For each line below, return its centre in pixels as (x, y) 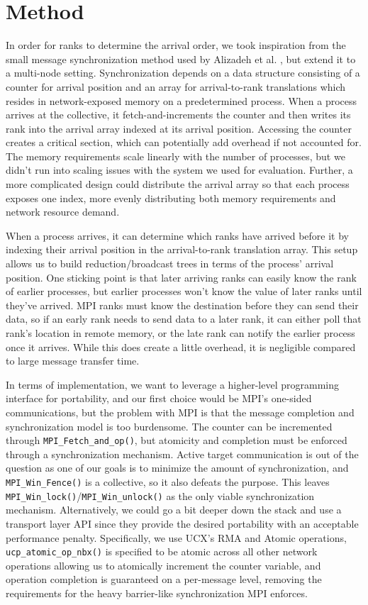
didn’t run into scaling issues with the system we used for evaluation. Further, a (179, 170)
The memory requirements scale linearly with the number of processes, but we (175, 156)
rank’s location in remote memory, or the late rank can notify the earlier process (180, 333)
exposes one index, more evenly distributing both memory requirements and (171, 198)
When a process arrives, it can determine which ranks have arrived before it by (177, 235)
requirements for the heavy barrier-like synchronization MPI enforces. (157, 593)
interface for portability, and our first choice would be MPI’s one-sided (159, 398)
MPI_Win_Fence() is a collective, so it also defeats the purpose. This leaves (168, 482)
